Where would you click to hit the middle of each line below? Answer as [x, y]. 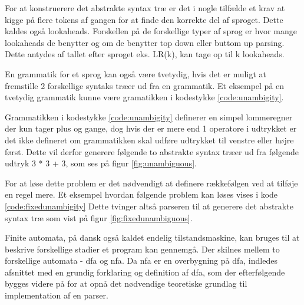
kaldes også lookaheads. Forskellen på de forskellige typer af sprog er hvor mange [151, 31]
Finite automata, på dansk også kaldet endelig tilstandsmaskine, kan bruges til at [152, 237]
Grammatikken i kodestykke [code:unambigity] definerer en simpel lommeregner [149, 117]
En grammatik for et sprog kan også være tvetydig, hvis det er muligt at [136, 73]
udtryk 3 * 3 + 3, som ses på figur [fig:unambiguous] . [101, 163]
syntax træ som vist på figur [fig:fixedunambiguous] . [99, 217]
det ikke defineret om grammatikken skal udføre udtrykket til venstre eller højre [149, 140]
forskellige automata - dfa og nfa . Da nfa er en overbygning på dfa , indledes [141, 260]
